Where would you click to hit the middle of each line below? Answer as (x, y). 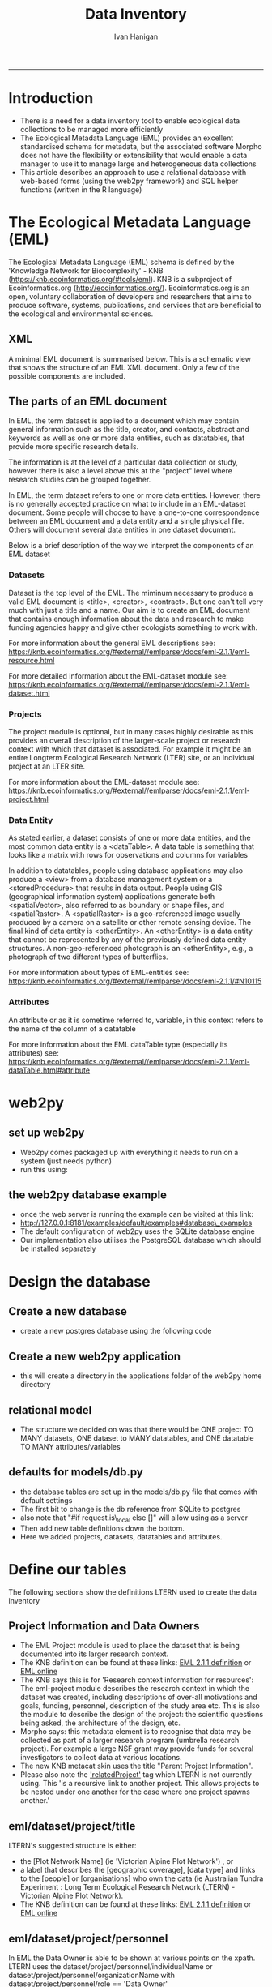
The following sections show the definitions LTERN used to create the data (133, 1592)
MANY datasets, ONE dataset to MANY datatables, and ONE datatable (137, 1438)
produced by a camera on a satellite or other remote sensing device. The (130, 923)
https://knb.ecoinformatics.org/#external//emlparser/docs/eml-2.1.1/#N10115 (135, 981)
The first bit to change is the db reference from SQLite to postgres (130, 1509)
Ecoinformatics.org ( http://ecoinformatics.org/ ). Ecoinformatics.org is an (129, 288)
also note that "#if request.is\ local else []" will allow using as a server (134, 1518)
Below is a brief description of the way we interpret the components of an (131, 546)
